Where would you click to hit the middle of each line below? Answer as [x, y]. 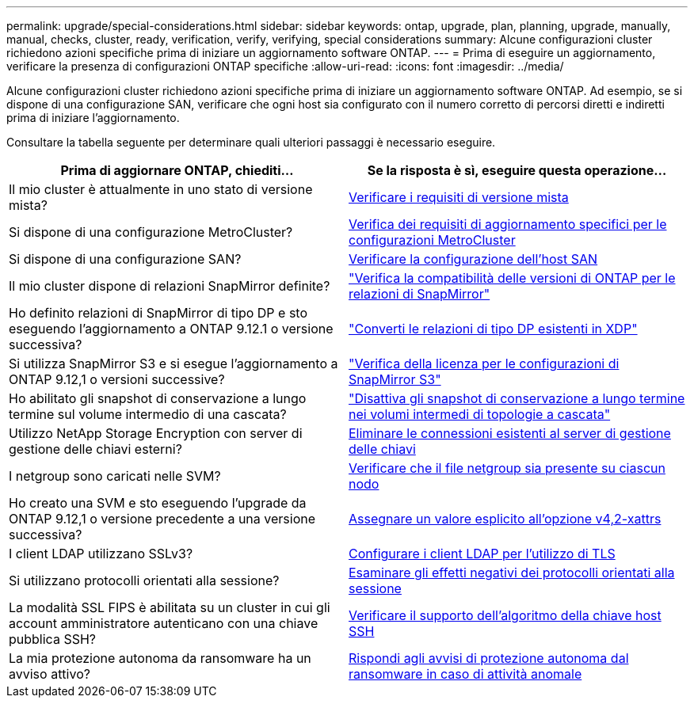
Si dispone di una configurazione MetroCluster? [151, 232]
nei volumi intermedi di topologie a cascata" [480, 414]
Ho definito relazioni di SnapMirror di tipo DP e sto [158, 313]
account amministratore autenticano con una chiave [164, 623]
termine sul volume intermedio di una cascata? [148, 414]
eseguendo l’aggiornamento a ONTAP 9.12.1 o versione [171, 329]
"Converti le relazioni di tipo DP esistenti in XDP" [493, 329]
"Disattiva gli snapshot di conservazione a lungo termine [517, 398]
